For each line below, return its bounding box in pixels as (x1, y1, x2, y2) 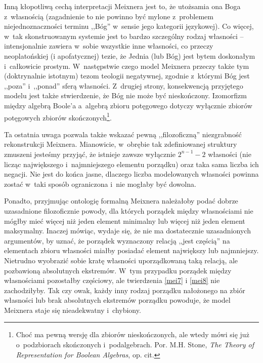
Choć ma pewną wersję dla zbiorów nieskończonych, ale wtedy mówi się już (16, 329, 249, 340)
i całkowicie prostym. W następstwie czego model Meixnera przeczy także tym (4, 60, 249, 71)
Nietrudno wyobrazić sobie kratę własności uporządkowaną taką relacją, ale (4, 255, 238, 265)
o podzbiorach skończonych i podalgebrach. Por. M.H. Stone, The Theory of (16, 339, 254, 350)
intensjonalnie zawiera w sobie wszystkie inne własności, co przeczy (4, 41, 213, 51)
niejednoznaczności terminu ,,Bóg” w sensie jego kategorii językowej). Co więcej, (4, 21, 254, 31)
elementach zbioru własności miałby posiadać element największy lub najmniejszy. (4, 245, 259, 256)
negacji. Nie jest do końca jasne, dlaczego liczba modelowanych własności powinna (4, 169, 259, 179)
